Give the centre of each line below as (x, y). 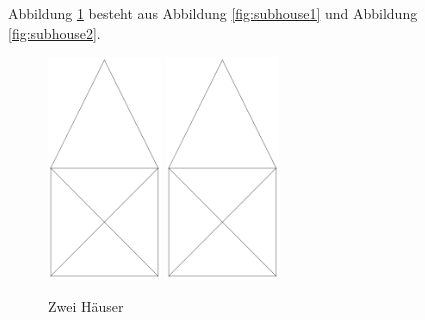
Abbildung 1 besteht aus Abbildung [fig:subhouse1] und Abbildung (213, 13)
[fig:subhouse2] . (54, 32)
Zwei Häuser (86, 306)
